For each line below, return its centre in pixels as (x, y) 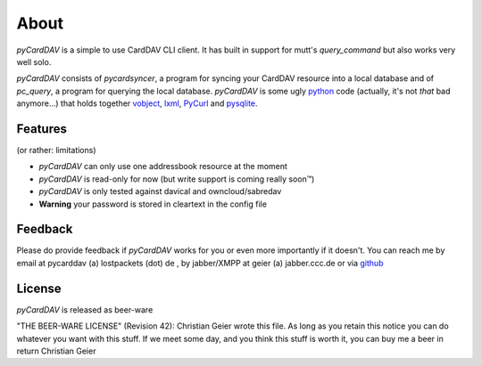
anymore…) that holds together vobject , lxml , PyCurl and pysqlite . (137, 103)
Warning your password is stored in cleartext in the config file (153, 204)
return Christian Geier (56, 351)
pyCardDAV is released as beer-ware (85, 309)
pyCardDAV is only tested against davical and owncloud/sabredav (160, 191)
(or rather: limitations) (57, 150)
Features (42, 129)
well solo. (34, 61)
